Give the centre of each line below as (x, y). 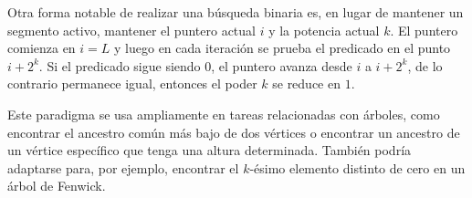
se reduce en (306, 83)
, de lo (425, 65)
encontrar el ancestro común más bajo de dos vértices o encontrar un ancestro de (234, 132)
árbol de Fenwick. (57, 186)
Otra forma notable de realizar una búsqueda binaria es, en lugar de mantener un (236, 12)
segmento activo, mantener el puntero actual (131, 30)
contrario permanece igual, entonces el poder (132, 83)
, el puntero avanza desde (282, 65)
